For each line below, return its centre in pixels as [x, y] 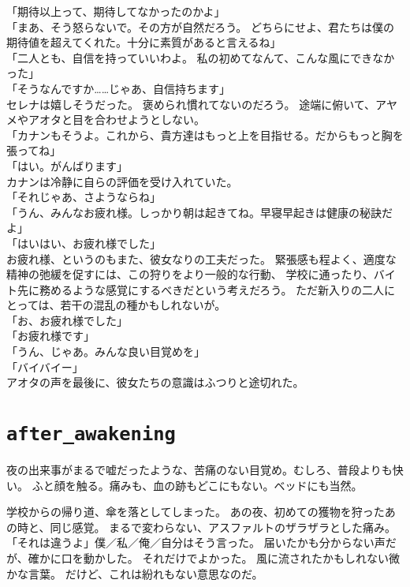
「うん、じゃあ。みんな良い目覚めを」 [106, 351]
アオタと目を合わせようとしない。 [116, 120]
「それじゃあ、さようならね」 [84, 197]
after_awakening [91, 434]
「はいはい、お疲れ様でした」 [84, 243]
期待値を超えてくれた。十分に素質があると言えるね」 [144, 42]
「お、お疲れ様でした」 [67, 320]
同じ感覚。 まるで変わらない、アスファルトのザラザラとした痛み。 [223, 527]
